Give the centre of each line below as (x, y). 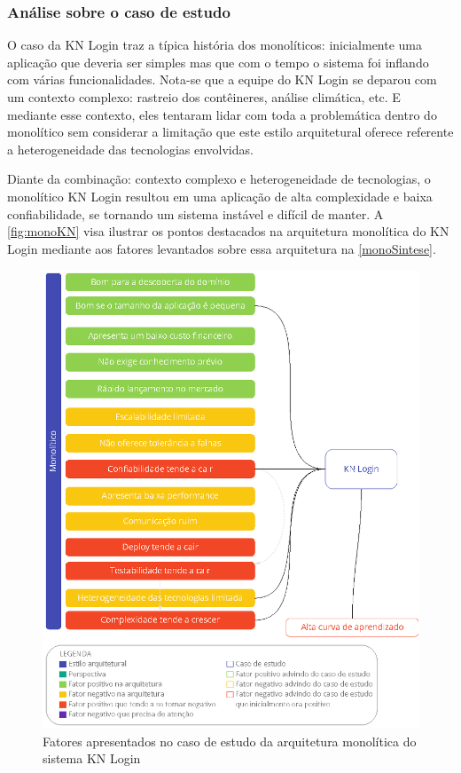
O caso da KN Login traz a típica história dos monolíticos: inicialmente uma (215, 45)
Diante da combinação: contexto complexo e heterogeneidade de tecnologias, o (219, 179)
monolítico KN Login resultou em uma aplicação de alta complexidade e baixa (220, 196)
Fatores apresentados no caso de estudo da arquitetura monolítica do (230, 741)
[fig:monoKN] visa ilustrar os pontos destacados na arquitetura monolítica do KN (228, 231)
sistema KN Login (92, 758)
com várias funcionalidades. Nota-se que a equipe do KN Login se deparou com (222, 79)
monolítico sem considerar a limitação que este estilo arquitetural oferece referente (230, 132)
